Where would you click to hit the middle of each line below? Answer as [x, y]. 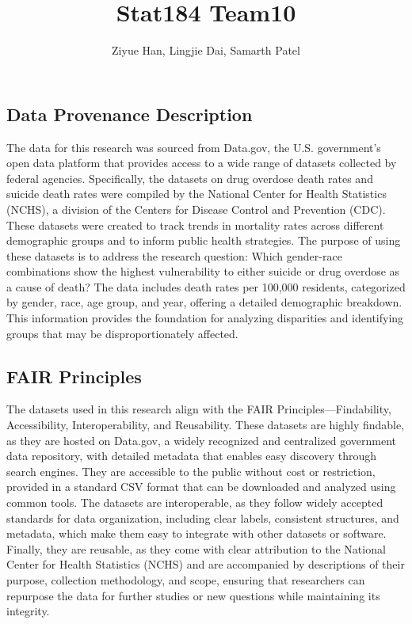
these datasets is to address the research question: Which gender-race [174, 255]
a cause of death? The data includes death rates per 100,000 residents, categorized [206, 286]
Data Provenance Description [130, 114]
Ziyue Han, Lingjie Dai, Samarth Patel [206, 50]
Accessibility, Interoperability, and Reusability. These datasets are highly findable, [206, 425]
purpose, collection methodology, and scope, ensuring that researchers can [186, 579]
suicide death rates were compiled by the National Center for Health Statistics [196, 194]
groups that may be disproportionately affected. [122, 333]
